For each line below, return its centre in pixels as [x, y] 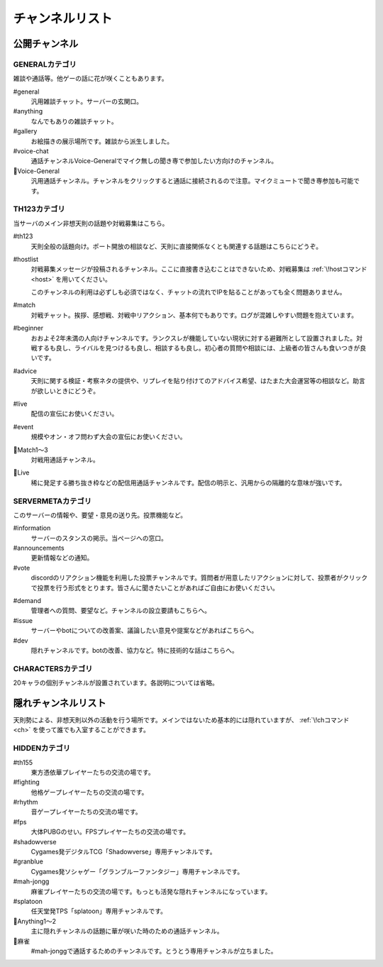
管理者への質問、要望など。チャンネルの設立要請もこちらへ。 [121, 611]
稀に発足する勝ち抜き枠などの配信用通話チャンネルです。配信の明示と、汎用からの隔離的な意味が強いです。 [188, 482]
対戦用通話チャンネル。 [65, 459]
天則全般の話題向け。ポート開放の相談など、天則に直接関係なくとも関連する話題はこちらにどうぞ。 [177, 246]
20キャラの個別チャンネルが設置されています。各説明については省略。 [116, 683]
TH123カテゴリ [39, 209]
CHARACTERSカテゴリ [53, 668]
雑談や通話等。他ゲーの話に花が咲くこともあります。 [90, 79]
